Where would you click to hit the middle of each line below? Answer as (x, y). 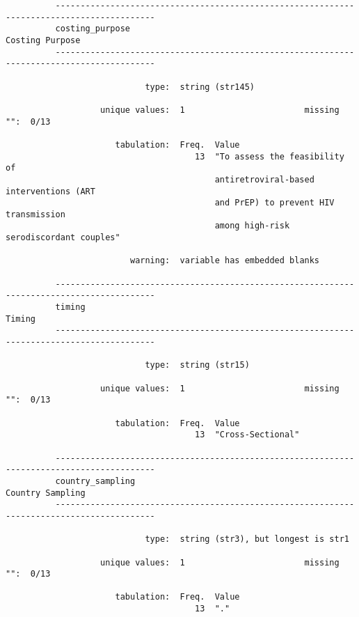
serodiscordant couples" (63, 238)
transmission (35, 214)
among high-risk (252, 226)
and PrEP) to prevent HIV (274, 203)
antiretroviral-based (264, 179)
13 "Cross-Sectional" (247, 435)
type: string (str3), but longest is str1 (247, 539)
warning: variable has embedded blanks (225, 261)
